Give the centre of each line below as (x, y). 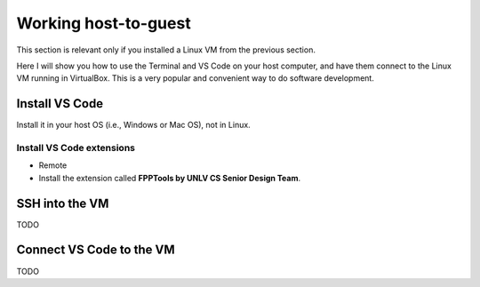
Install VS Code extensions (76, 148)
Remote (53, 165)
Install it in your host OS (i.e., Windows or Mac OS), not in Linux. (133, 125)
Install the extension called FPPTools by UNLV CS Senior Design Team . (170, 178)
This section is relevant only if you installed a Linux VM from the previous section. (166, 50)
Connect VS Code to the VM (96, 250)
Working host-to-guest (104, 23)
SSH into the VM (63, 203)
